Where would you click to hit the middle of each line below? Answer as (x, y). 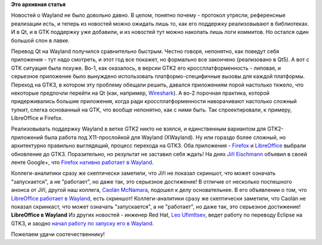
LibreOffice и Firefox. (37, 118)
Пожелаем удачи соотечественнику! (58, 234)
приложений (27, 137)
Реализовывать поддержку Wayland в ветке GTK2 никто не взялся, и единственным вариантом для (139, 129)
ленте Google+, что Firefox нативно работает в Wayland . (82, 162)
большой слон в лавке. (40, 40)
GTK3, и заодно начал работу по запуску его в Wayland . (83, 223)
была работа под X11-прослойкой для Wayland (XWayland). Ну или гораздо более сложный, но (165, 137)
